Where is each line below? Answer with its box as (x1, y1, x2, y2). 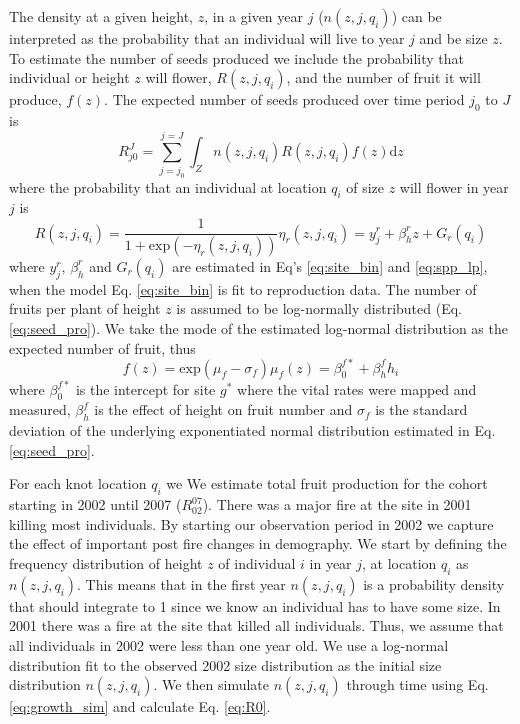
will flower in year (399, 176, 509, 197)
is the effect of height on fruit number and (94, 399, 353, 420)
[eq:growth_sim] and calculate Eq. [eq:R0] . (9, 696, 271, 717)
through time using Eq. (346, 674, 489, 695)
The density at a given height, (9, 6, 194, 26)
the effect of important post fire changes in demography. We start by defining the (9, 533, 507, 554)
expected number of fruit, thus (9, 337, 196, 358)
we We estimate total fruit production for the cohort (166, 473, 488, 494)
